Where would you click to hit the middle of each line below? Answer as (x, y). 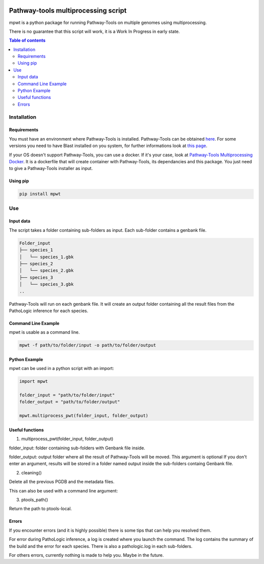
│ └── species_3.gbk (46, 284)
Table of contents (27, 40)
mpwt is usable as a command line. (44, 332)
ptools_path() (35, 499)
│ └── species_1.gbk (46, 257)
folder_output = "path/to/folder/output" (70, 402)
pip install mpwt (40, 194)
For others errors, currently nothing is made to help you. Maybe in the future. (86, 555)
